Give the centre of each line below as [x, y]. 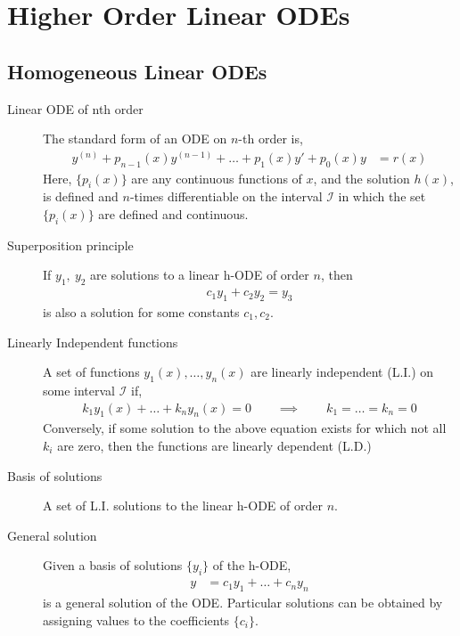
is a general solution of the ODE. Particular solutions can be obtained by [243, 603]
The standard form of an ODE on [135, 139]
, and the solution [361, 178]
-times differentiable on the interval [226, 196]
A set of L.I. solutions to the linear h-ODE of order [183, 506]
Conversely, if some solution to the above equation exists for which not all [245, 428]
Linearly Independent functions [93, 342]
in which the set [382, 196]
